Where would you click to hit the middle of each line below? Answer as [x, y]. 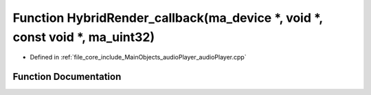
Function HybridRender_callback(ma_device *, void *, [168, 18]
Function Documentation [67, 77]
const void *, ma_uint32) [84, 37]
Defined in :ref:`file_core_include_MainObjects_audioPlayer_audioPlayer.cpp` [138, 57]
